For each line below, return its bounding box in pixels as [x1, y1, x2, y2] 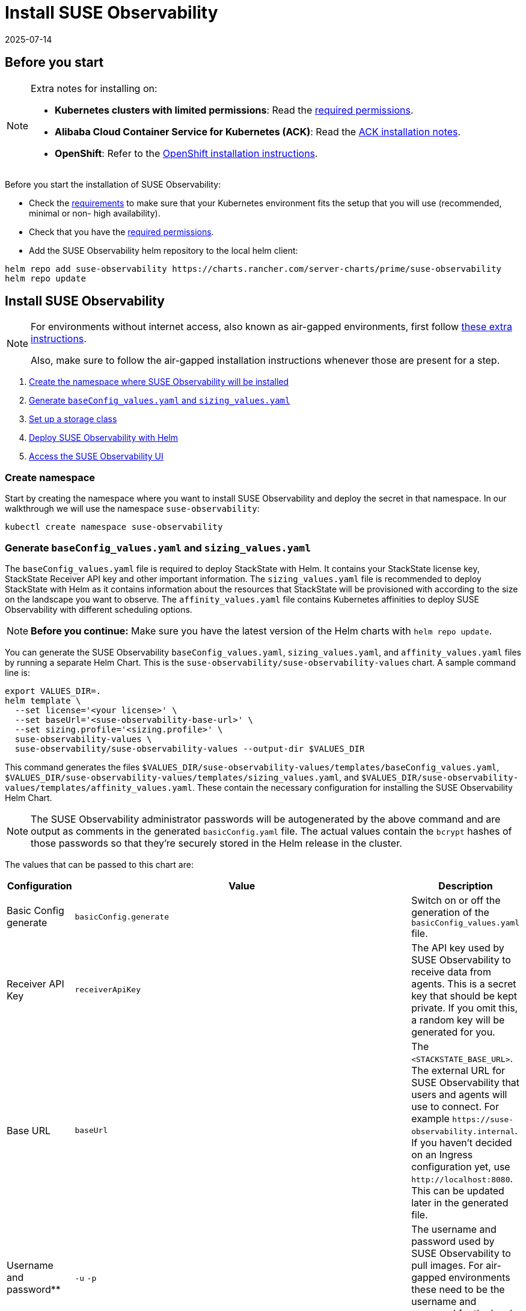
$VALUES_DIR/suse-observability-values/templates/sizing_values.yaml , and [5, 772, 359, 782]
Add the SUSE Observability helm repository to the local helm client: [29, 245, 298, 256]
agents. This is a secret [411, 977, 516, 990]
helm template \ [5, 695, 81, 705]
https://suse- [452, 1114, 514, 1124]
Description [438, 879, 493, 892]
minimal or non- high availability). [29, 207, 161, 218]
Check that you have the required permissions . [29, 226, 214, 237]
